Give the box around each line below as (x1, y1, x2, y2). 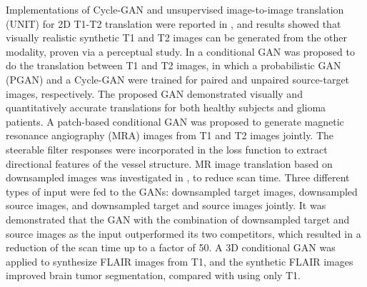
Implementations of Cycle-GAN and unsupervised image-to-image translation (6, 2, 344, 16)
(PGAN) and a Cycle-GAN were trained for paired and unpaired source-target (6, 71, 350, 86)
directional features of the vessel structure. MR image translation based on (6, 156, 333, 171)
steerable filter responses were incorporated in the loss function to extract (6, 141, 328, 156)
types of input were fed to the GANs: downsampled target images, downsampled (6, 183, 358, 198)
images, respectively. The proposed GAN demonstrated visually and (6, 86, 303, 101)
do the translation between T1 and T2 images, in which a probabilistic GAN (6, 58, 341, 73)
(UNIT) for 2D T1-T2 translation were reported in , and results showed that (6, 16, 341, 31)
